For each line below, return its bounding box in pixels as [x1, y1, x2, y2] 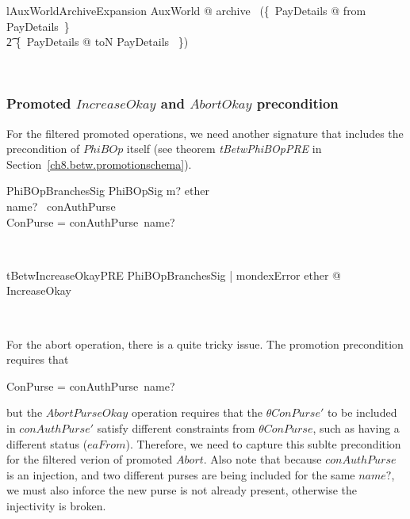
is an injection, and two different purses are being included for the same [6, 466, 355, 483]
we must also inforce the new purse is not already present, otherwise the [6, 482, 357, 498]
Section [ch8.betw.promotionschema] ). [6, 155, 192, 172]
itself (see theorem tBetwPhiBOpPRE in [126, 140, 322, 157]
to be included [327, 404, 397, 421]
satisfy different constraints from [97, 419, 255, 436]
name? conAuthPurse [6, 197, 116, 214]
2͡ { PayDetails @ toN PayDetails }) [6, 33, 189, 50]
